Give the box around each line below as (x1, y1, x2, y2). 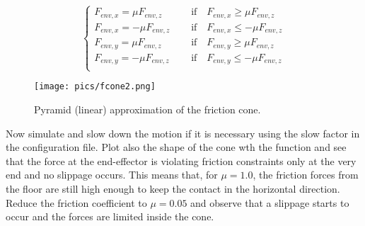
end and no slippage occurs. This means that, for (6, 167, 218, 182)
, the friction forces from (253, 167, 359, 182)
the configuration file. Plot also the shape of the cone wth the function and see (6, 140, 347, 154)
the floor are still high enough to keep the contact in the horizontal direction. (6, 181, 340, 196)
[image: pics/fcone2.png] (34, 81, 156, 92)
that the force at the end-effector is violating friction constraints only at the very (6, 153, 357, 168)
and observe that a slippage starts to (190, 195, 349, 210)
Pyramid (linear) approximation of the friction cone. (34, 102, 261, 117)
